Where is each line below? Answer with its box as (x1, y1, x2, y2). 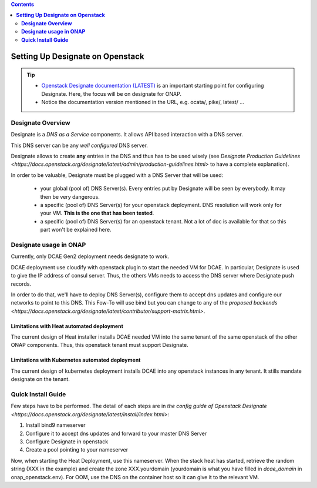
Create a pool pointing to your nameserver (25, 446, 129, 453)
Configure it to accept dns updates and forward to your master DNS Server (25, 430, 207, 437)
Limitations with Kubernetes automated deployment (11, 356, 141, 364)
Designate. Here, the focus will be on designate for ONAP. (41, 90, 182, 97)
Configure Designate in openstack (25, 438, 109, 445)
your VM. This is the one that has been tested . (40, 209, 154, 217)
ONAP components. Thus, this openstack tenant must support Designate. (11, 342, 188, 349)
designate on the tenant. (11, 376, 70, 383)
